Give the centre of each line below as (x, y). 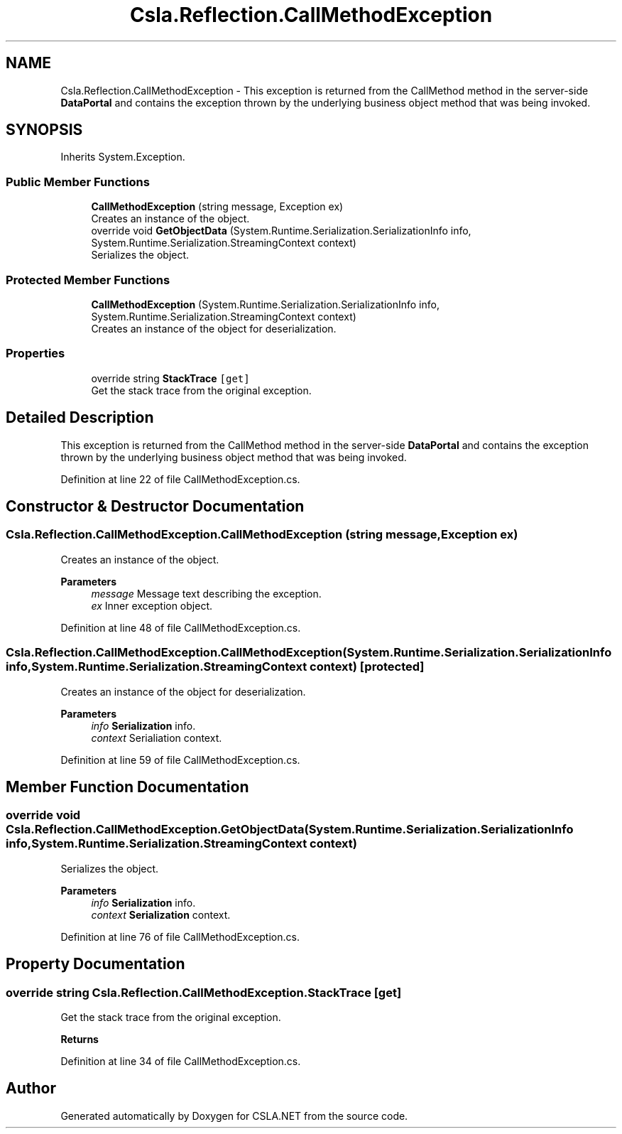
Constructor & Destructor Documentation (155, 506)
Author (31, 1089)
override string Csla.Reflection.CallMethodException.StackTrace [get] (204, 992)
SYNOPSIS (44, 130)
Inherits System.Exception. (123, 157)
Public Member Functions (78, 182)
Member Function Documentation (127, 787)
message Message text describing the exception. (206, 593)
